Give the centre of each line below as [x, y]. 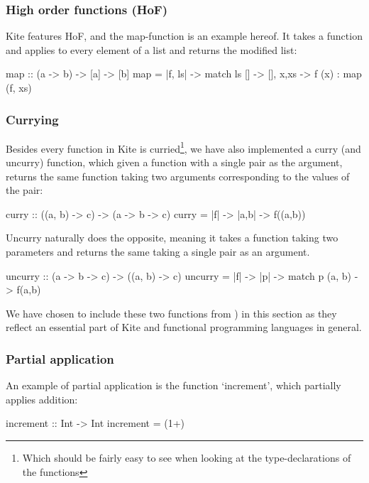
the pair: [24, 190]
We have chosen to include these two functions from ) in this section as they [171, 313]
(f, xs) [19, 87]
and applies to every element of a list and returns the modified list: [152, 49]
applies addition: [42, 399]
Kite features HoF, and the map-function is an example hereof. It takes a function [184, 36]
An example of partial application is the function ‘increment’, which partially [174, 385]
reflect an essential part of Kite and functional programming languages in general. [184, 327]
